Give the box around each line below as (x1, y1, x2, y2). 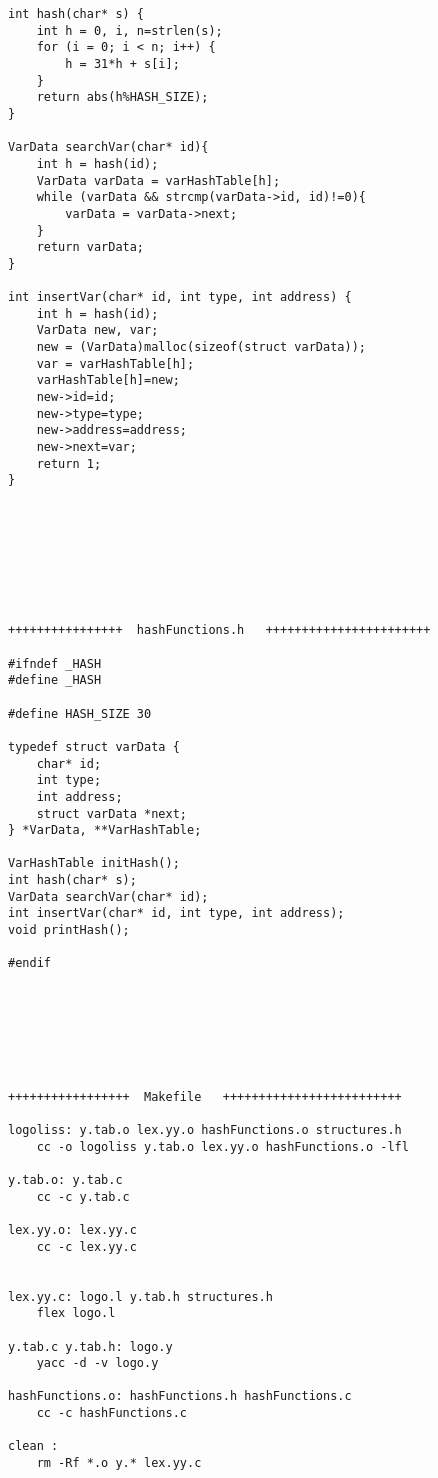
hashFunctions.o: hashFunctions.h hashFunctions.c (8, 1389, 352, 1404)
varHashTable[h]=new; (36, 373, 180, 388)
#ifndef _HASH (8, 656, 102, 671)
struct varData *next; (36, 806, 187, 821)
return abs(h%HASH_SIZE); (36, 90, 209, 105)
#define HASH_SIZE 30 (8, 706, 152, 721)
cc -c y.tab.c (36, 1189, 130, 1204)
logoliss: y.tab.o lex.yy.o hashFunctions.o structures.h (8, 1122, 402, 1137)
